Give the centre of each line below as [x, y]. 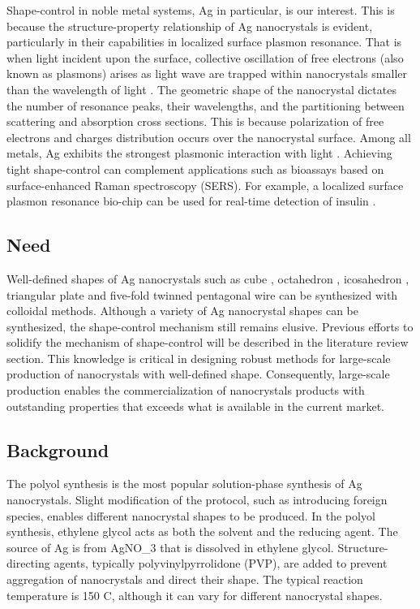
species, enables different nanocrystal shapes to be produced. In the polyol [191, 515]
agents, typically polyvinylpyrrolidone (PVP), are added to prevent [221, 563]
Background [58, 449]
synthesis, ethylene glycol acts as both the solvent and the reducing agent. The [202, 531]
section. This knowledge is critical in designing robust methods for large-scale [199, 358]
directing [28, 563]
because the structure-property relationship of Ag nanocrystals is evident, [190, 26]
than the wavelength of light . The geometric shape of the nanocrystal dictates [201, 89]
